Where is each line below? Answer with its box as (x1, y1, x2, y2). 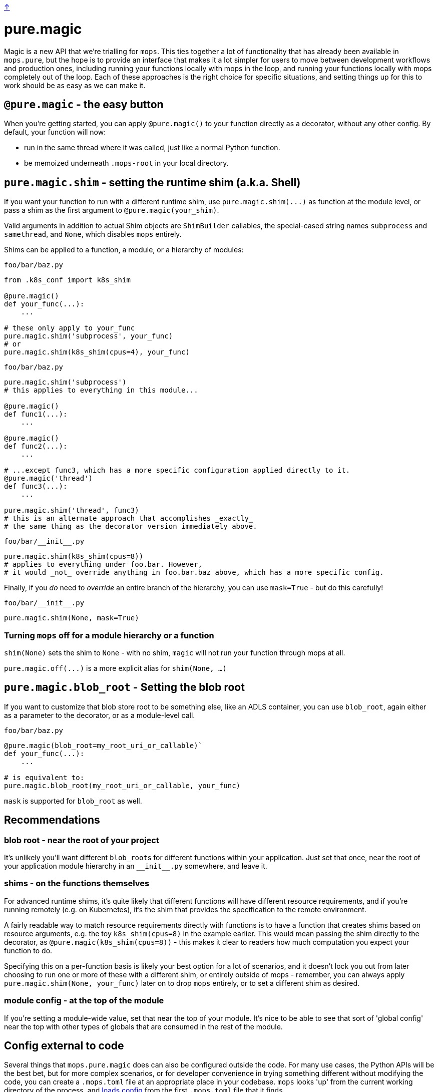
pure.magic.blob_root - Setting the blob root (4, 681, 245, 694)
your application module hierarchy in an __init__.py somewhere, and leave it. (4, 862, 267, 870)
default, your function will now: (4, 128, 106, 137)
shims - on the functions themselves (4, 878, 150, 889)
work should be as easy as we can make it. (4, 81, 146, 90)
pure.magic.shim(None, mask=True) (4, 614, 139, 622)
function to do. (4, 946, 53, 955)
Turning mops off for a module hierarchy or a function (4, 630, 214, 640)
